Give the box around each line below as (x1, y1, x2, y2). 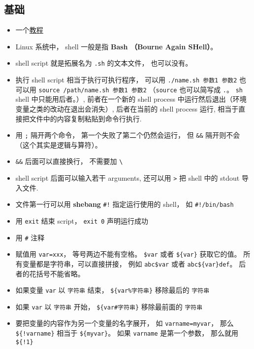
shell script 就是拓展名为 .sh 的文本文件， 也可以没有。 (15, 58, 192, 68)
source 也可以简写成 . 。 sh (156, 84, 243, 94)
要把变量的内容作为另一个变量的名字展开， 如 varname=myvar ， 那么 (15, 318, 234, 328)
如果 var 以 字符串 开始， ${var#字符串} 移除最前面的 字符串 (15, 301, 203, 311)
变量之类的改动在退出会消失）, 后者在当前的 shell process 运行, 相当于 (15, 103, 239, 114)
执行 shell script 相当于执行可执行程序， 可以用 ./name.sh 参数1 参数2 (15, 75, 237, 85)
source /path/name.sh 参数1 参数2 (38, 86, 147, 94)
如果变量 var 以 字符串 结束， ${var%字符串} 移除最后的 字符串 (15, 285, 210, 295)
